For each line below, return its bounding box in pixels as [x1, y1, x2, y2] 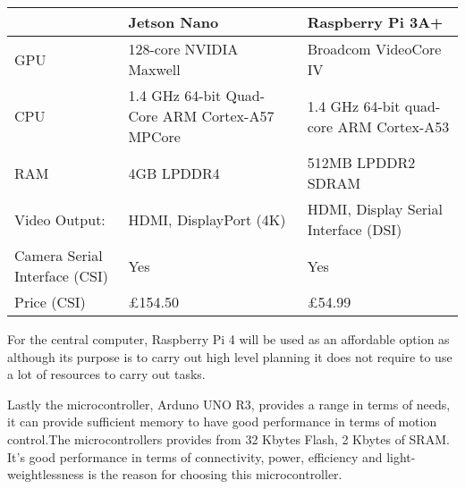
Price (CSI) [14, 291, 86, 312]
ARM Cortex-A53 [337, 115, 450, 137]
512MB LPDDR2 [307, 152, 416, 173]
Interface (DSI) [307, 219, 402, 240]
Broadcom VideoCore [307, 38, 442, 59]
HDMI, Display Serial [307, 198, 443, 219]
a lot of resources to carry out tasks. [7, 365, 206, 384]
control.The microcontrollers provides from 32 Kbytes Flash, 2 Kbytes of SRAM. [7, 429, 450, 448]
